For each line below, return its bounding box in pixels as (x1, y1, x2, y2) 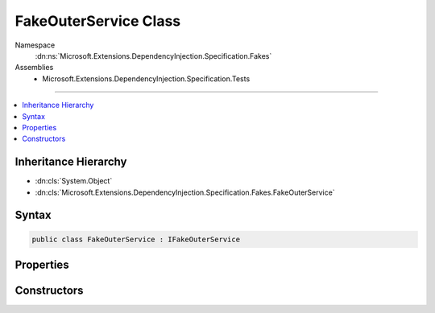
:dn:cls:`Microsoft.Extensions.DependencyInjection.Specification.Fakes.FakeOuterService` (35, 187, 335, 197)
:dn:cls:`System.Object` (35, 176, 113, 186)
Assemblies (14, 63, 54, 72)
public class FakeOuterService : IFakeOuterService (31, 234, 241, 244)
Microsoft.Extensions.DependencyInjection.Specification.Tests (42, 73, 251, 84)
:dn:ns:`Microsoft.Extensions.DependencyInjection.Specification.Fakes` (35, 51, 272, 60)
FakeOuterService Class (14, 12, 181, 30)
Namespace (14, 40, 56, 50)
